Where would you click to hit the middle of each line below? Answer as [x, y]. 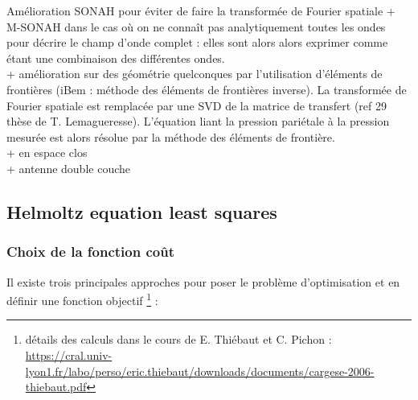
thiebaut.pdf [56, 387]
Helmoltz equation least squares [142, 211]
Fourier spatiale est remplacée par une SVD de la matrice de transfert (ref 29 [197, 105]
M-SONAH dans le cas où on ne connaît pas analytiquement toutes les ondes [196, 26]
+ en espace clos [47, 153]
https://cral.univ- [69, 355]
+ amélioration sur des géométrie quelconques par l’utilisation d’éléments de [195, 74]
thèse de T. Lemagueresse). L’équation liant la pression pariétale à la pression [198, 121]
